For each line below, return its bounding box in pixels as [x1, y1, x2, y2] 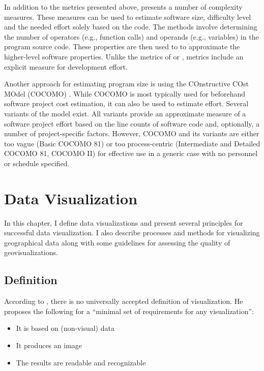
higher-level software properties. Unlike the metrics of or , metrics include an [4, 51, 244, 61]
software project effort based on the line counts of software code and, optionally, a [4, 118, 260, 129]
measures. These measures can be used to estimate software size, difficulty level [4, 11, 251, 22]
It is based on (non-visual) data [16, 323, 114, 333]
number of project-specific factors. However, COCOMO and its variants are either [4, 128, 259, 139]
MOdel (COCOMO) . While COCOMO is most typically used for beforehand [4, 88, 246, 99]
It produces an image [16, 339, 82, 350]
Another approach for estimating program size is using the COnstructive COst [4, 78, 249, 89]
